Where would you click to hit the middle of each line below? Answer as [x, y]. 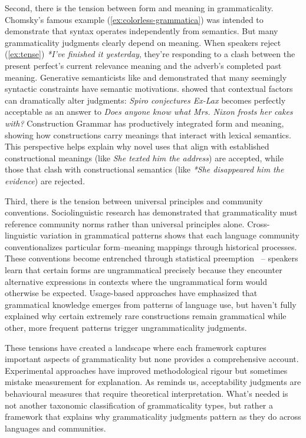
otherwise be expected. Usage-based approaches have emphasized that [131, 293]
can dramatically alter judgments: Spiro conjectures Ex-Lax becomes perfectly [145, 100]
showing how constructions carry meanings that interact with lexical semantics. [148, 135]
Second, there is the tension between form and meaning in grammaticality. [139, 8]
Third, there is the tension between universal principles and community [134, 200]
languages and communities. [55, 428]
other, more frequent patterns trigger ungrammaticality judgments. [126, 328]
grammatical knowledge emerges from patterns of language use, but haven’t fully [151, 304]
